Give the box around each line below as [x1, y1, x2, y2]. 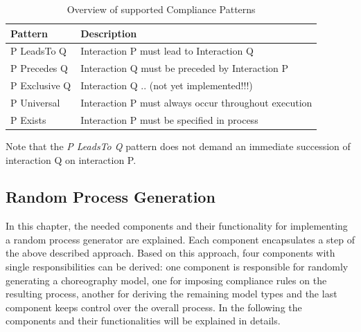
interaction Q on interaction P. [6, 152, 137, 167]
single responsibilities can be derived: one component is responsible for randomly [6, 259, 349, 274]
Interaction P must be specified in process [80, 112, 258, 127]
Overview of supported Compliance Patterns [67, 2, 256, 16]
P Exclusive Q [10, 78, 71, 93]
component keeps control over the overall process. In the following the [6, 299, 302, 314]
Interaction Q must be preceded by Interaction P [80, 61, 289, 75]
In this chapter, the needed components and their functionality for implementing [6, 219, 348, 233]
